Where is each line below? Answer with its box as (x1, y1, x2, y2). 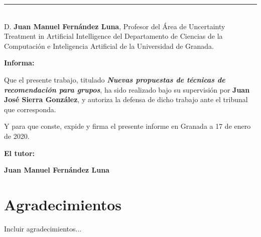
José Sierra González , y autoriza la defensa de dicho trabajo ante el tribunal (4, 94, 248, 105)
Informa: (4, 57, 35, 68)
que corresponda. (4, 104, 56, 114)
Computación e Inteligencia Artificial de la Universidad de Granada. (4, 40, 214, 51)
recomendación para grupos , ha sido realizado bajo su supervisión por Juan (4, 84, 250, 95)
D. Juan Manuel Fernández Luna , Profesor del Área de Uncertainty (4, 21, 225, 31)
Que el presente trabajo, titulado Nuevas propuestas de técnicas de (4, 74, 225, 85)
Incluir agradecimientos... (4, 223, 82, 233)
